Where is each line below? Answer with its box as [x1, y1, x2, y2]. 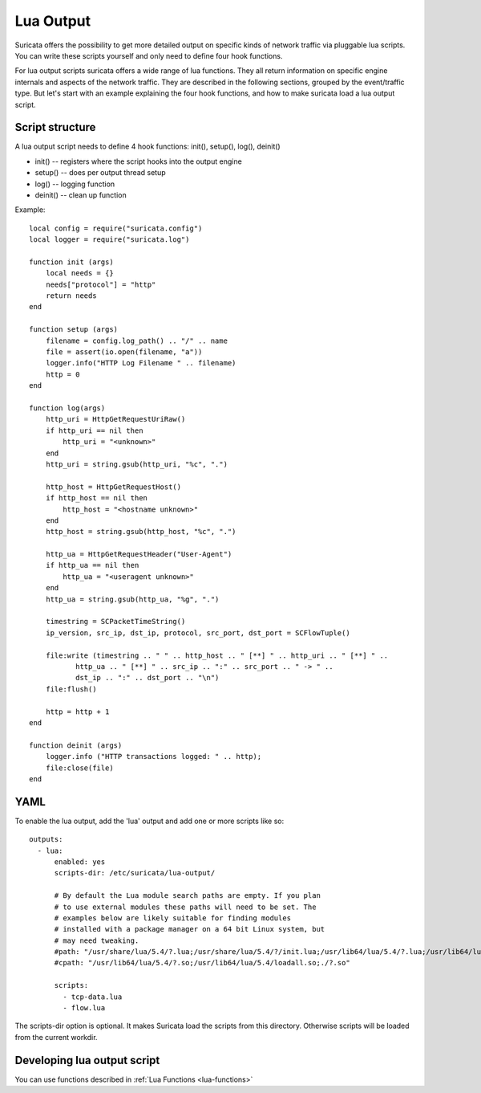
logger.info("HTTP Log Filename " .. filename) [45, 358, 236, 368]
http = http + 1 [45, 707, 110, 716]
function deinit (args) [29, 740, 123, 750]
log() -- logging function [34, 179, 115, 189]
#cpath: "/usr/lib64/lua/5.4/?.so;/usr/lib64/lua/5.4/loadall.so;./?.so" [54, 958, 350, 968]
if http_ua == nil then [45, 561, 139, 570]
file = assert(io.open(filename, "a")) [45, 348, 203, 357]
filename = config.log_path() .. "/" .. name [45, 336, 228, 345]
